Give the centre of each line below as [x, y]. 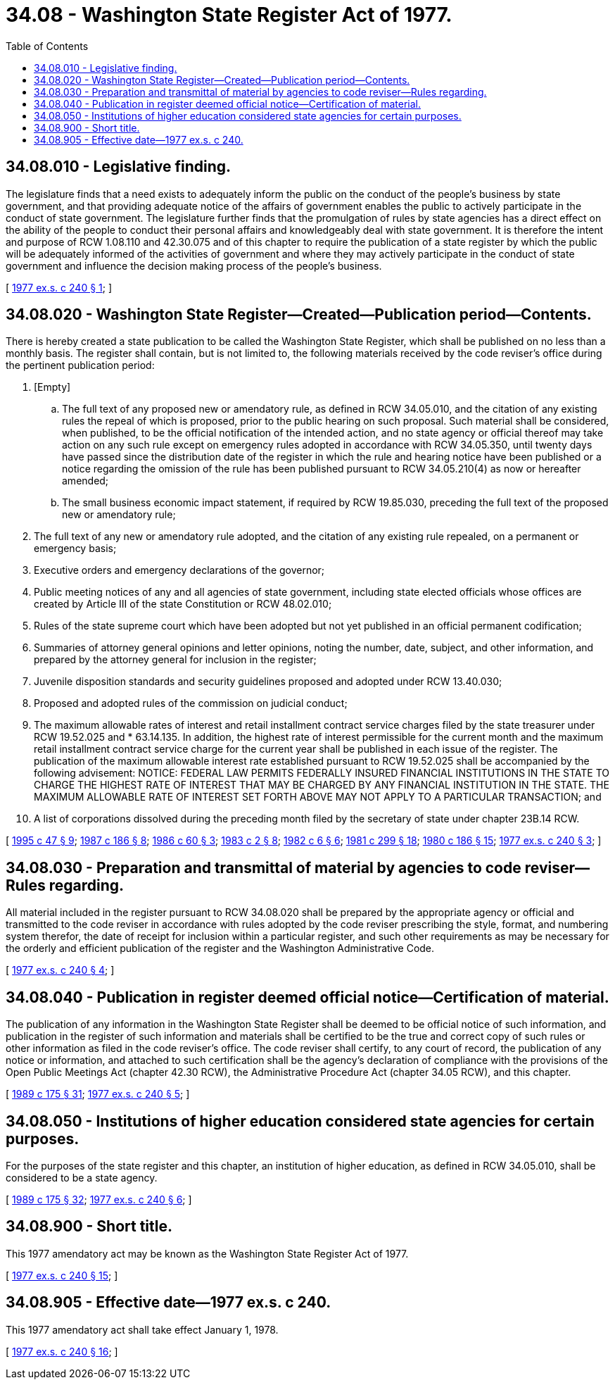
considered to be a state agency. [82, 1177]
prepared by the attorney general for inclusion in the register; [175, 660]
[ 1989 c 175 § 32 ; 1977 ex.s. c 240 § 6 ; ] [99, 1199]
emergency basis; [75, 549]
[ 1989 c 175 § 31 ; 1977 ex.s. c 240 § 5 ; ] [98, 1094]
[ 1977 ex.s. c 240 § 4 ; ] [60, 970]
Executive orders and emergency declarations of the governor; [179, 570]
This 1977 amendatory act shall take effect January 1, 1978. [142, 1329]
